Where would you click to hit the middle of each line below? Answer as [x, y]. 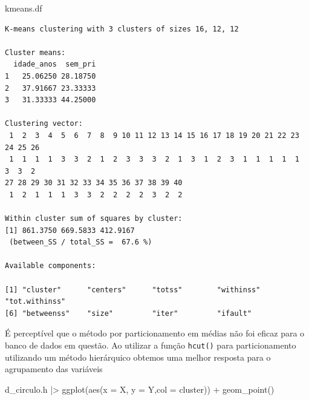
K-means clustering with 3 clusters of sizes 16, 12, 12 [122, 29]
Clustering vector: [44, 124]
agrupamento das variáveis [54, 369]
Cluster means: [35, 52]
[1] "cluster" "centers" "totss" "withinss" [133, 290]
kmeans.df [24, 8]
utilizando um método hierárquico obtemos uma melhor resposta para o [138, 357]
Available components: [50, 266]
